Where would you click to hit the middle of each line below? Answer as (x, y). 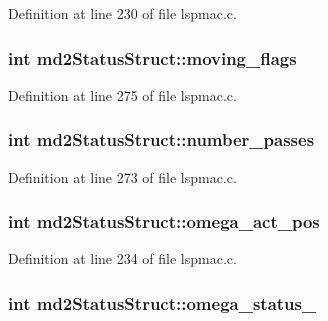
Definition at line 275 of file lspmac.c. (122, 94)
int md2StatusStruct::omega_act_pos (164, 221)
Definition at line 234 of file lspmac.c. (122, 258)
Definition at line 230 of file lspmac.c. (122, 13)
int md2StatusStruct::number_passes (161, 139)
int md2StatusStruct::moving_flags (152, 57)
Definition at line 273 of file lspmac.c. (122, 176)
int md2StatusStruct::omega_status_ (162, 302)
